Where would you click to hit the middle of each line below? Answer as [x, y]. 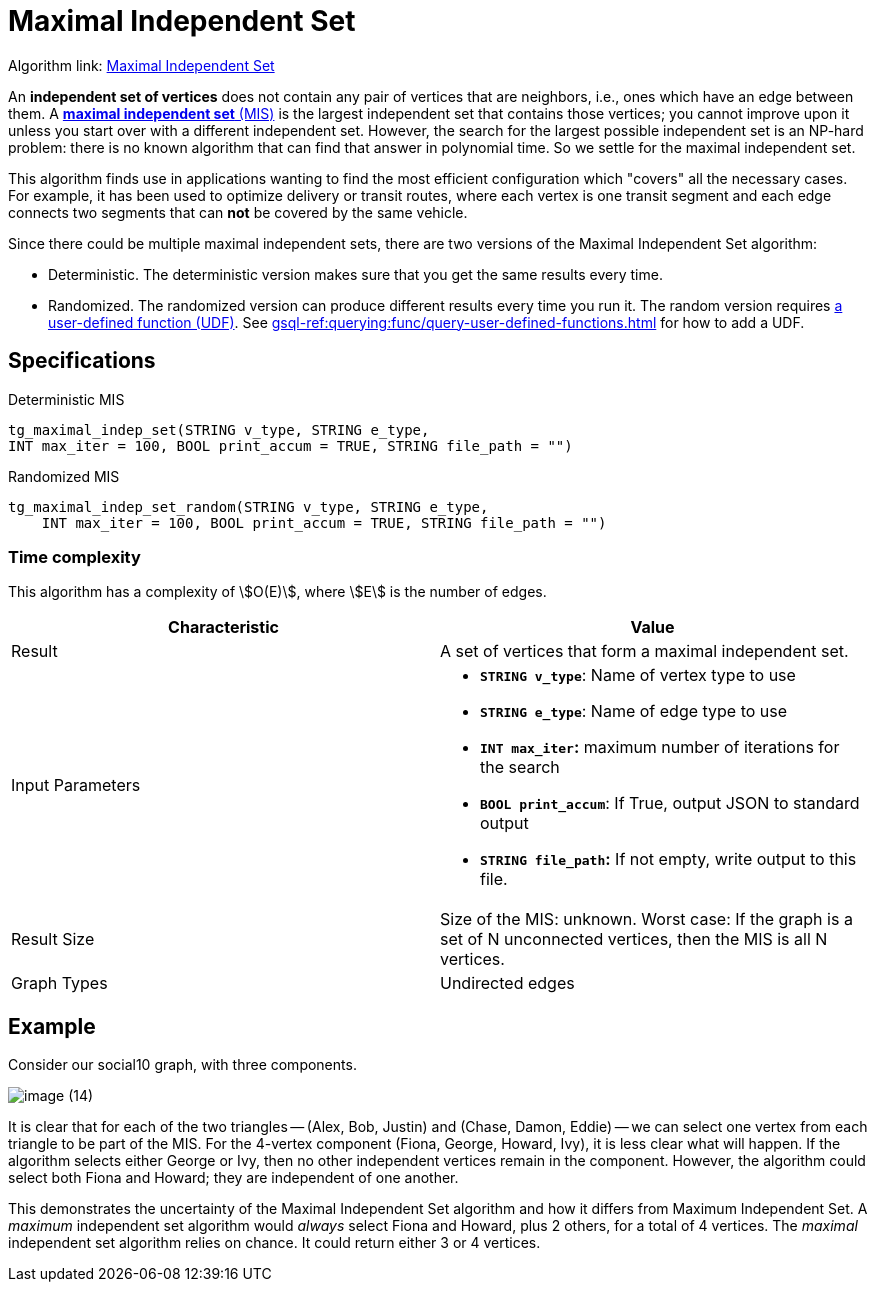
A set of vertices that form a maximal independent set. [644, 651]
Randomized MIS [64, 476]
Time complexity [74, 556]
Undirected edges [507, 983]
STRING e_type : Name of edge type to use [634, 711]
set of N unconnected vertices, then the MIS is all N [634, 939]
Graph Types [59, 983]
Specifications [82, 361]
